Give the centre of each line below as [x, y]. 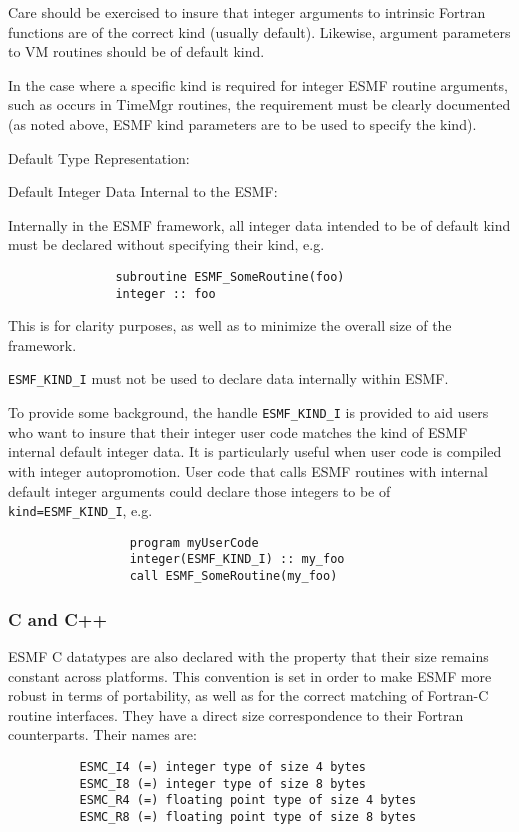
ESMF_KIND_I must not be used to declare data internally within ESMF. [228, 378]
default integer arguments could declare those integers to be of [199, 490]
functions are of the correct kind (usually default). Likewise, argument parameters [259, 31]
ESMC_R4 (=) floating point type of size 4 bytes [248, 800]
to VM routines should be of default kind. [136, 51]
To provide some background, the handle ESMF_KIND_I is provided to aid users [248, 412]
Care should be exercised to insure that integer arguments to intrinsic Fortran [247, 12]
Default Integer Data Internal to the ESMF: [143, 191]
